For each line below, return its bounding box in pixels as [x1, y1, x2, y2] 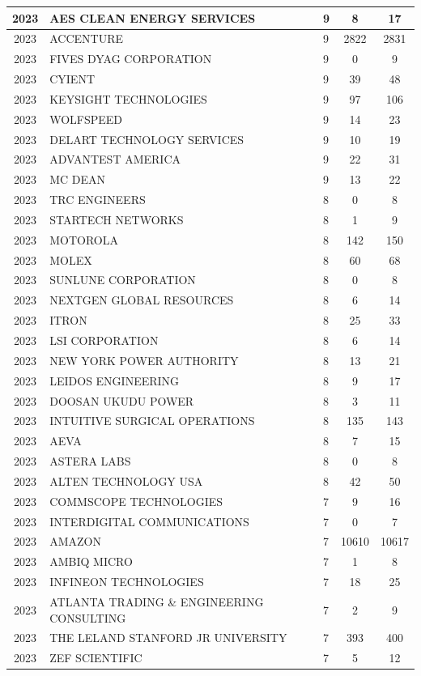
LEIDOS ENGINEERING [49, 372, 180, 389]
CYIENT [49, 70, 96, 87]
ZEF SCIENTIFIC [49, 649, 142, 666]
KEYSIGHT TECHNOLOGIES [49, 90, 207, 107]
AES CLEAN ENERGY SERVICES [49, 9, 256, 26]
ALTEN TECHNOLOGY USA [49, 472, 203, 489]
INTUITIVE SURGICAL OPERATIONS [49, 412, 255, 429]
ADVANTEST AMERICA [49, 151, 181, 168]
